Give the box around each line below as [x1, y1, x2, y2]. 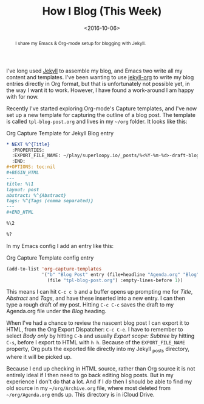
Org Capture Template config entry [6, 254, 94, 261]
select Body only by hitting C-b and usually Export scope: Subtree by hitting [6, 332, 195, 339]
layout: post [6, 186, 39, 193]
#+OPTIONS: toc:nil [6, 164, 56, 170]
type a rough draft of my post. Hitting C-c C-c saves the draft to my [6, 301, 174, 308]
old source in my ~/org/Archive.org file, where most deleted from [6, 385, 171, 392]
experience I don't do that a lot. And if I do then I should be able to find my [6, 378, 192, 385]
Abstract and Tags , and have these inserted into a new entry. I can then [6, 294, 185, 302]
